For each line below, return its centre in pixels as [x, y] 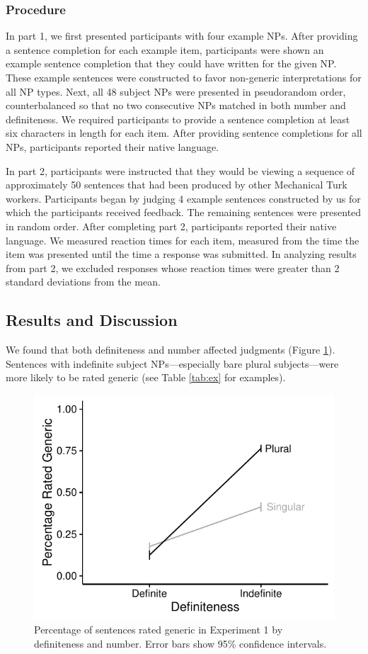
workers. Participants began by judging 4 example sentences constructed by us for [183, 198]
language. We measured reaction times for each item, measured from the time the [183, 240]
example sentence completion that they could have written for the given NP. [171, 63]
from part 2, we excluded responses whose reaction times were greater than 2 [173, 267]
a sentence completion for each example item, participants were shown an [165, 49]
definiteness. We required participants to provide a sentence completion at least [178, 119]
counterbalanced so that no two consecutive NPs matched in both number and [176, 105]
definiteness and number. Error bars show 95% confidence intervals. [180, 644]
